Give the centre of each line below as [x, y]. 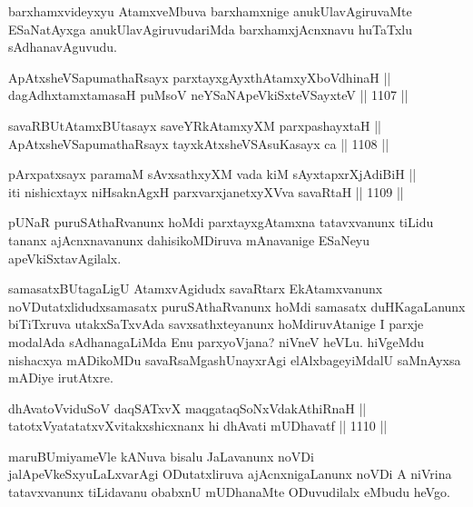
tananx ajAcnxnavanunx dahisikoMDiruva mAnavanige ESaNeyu [189, 239]
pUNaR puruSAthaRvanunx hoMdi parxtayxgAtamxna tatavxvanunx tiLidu [221, 222]
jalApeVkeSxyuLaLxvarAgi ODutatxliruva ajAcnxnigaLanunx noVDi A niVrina [230, 474]
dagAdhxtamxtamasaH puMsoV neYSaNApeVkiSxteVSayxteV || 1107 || [208, 95]
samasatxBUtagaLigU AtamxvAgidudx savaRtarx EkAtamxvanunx [196, 288]
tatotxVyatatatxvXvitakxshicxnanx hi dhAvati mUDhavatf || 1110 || [198, 426]
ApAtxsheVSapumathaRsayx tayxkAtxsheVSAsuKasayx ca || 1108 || [199, 143]
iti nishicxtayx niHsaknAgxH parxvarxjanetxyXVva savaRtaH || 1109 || [206, 191]
